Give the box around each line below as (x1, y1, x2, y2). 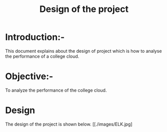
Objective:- (5, 71, 53, 82)
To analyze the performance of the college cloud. (5, 87, 107, 93)
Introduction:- (5, 31, 65, 43)
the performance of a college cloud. (5, 53, 79, 59)
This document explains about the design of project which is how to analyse (5, 48, 162, 54)
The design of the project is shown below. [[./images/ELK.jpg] (5, 121, 132, 127)
